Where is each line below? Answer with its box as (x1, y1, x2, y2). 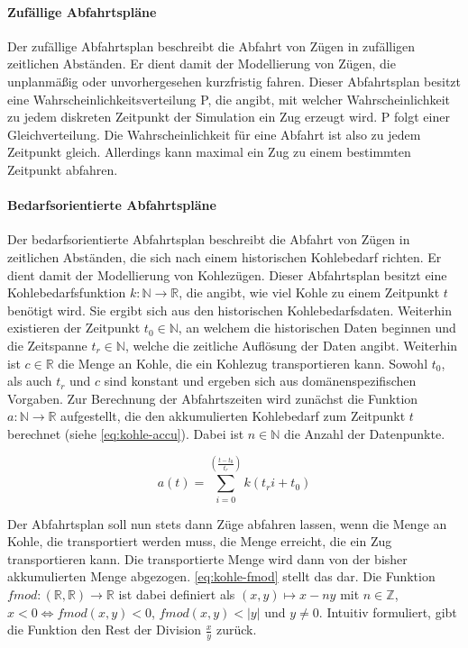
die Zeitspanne (7, 335, 87, 354)
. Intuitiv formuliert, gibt (318, 602, 457, 621)
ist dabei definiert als (118, 584, 235, 603)
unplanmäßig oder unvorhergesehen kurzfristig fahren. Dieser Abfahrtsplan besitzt (7, 71, 462, 90)
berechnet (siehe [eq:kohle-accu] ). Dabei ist (7, 424, 244, 443)
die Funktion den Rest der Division (7, 620, 202, 639)
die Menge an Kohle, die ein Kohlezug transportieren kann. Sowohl (58, 353, 428, 372)
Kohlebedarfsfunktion (7, 283, 126, 302)
